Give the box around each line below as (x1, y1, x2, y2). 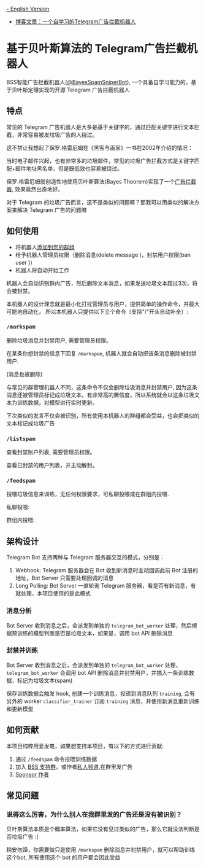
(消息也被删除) (6, 370, 43, 378)
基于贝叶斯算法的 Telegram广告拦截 (6, 42, 187, 56)
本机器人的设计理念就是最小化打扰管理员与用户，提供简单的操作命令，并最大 (6, 300, 200, 308)
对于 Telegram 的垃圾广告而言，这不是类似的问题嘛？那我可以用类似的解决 (6, 198, 194, 206)
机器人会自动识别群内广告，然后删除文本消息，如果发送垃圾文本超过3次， (6, 279, 193, 287)
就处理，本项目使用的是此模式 (15, 589, 91, 597)
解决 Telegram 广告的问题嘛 (17, 206, 87, 214)
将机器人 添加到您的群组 (15, 243, 75, 251)
